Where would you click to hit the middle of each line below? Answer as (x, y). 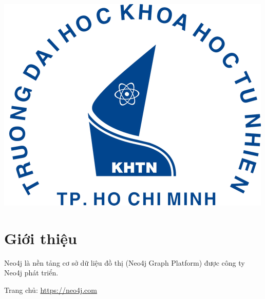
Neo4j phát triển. (31, 273)
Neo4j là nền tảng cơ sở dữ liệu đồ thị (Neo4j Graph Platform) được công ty (125, 262)
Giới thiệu (41, 238)
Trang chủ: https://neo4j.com (51, 290)
